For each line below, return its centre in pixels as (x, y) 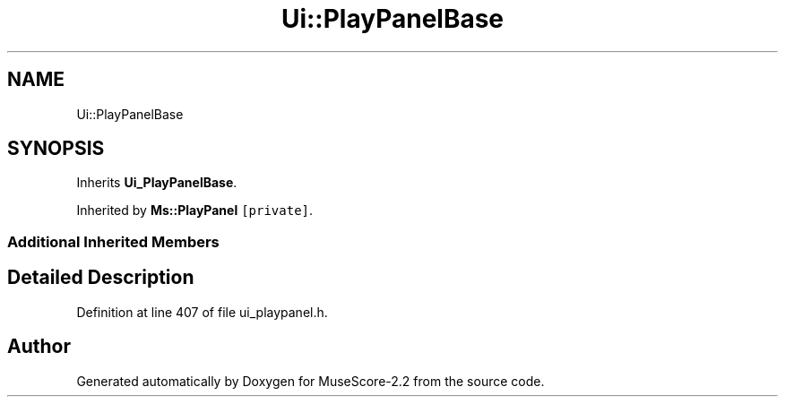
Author (39, 347)
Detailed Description (101, 278)
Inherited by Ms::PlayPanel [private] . (195, 211)
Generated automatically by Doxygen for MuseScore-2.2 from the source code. (311, 381)
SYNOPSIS (56, 149)
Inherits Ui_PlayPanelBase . (157, 183)
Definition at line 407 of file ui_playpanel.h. (202, 312)
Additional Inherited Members (113, 241)
